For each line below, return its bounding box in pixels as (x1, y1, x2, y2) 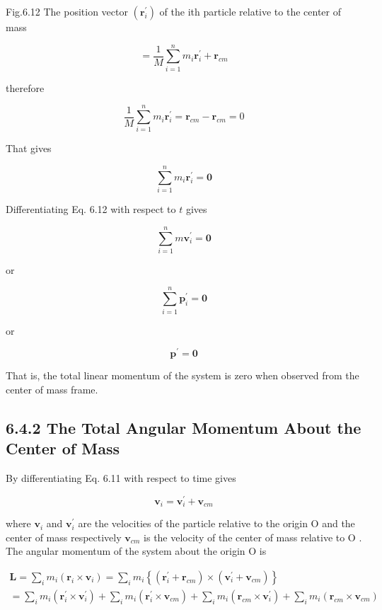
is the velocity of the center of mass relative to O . (144, 529, 362, 544)
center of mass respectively (6, 529, 122, 544)
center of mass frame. (6, 381, 98, 396)
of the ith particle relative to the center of (159, 4, 341, 18)
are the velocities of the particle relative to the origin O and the (78, 516, 355, 531)
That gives (6, 141, 52, 156)
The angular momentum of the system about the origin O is (6, 543, 267, 558)
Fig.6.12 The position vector (6, 4, 128, 18)
